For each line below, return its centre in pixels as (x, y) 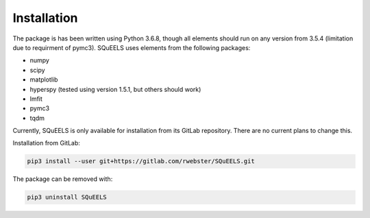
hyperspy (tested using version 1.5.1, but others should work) (115, 89)
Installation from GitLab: (46, 143)
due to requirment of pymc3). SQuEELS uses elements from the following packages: (132, 47)
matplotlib (44, 80)
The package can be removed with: (63, 179)
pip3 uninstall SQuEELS (67, 197)
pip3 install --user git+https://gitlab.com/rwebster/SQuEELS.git (141, 161)
